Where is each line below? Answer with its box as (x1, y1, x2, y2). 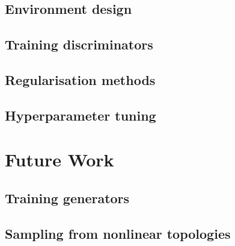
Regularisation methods (5, 70, 156, 89)
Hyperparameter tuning (5, 106, 156, 124)
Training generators (5, 188, 130, 207)
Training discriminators (5, 35, 153, 54)
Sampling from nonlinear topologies (5, 224, 231, 242)
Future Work (5, 147, 114, 172)
